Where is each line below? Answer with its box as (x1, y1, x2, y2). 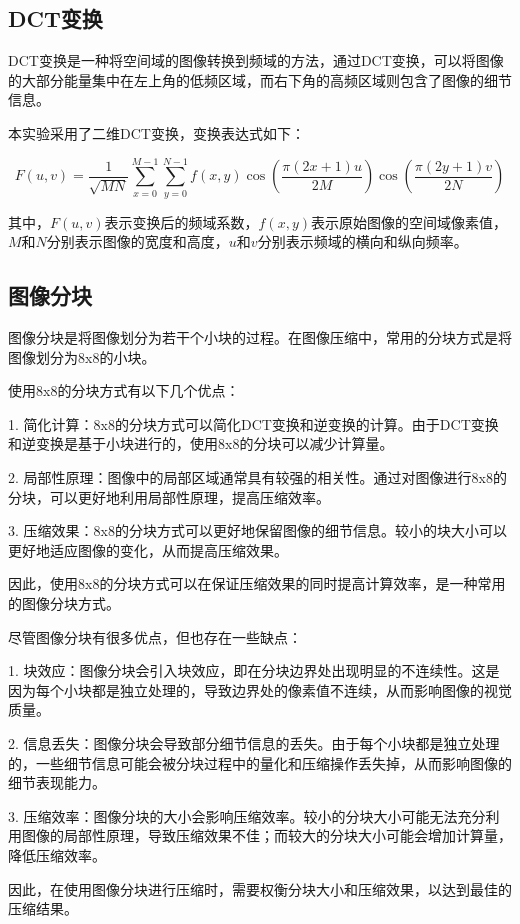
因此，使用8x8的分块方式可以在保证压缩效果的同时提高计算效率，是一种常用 (8, 573, 506, 594)
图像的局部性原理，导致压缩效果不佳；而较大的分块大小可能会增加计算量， (21, 825, 512, 846)
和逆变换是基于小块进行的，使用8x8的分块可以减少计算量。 (8, 433, 394, 454)
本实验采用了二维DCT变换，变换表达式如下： (8, 122, 305, 143)
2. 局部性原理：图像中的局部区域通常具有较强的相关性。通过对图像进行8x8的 (8, 467, 507, 488)
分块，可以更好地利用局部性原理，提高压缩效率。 (8, 486, 330, 507)
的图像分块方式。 (8, 593, 120, 614)
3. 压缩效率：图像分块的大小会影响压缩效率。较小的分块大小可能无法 (8, 805, 458, 826)
